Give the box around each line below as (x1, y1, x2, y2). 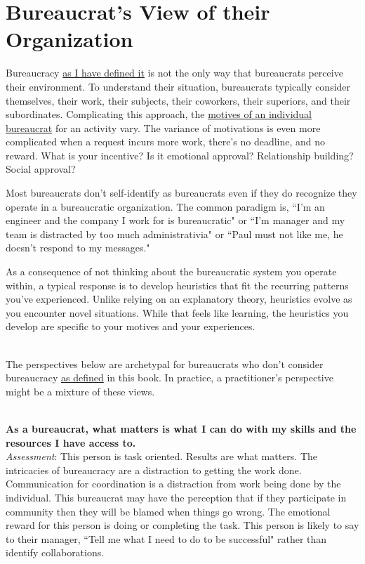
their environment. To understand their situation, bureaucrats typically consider (6, 79, 351, 93)
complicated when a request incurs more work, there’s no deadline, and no (6, 134, 326, 149)
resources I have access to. (6, 435, 136, 450)
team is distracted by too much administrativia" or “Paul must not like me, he (6, 226, 343, 241)
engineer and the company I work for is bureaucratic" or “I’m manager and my (6, 213, 345, 228)
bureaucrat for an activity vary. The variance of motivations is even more (6, 120, 321, 135)
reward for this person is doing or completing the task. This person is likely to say (6, 518, 359, 532)
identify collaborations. (6, 545, 105, 560)
